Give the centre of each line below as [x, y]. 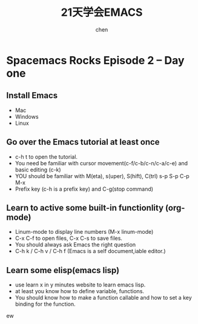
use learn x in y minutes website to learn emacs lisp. [80, 285]
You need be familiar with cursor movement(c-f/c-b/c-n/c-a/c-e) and [101, 163]
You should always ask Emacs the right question [75, 245]
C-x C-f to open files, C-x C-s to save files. [69, 238]
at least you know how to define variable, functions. [79, 291]
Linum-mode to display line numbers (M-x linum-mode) [84, 232]
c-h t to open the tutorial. [46, 157]
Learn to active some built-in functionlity [85, 207]
